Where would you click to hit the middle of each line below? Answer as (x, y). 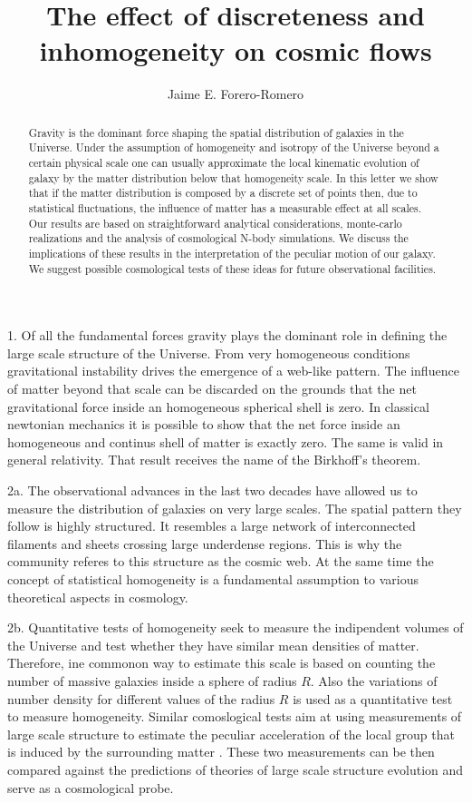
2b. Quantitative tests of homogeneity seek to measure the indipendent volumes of (236, 627)
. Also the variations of (374, 680)
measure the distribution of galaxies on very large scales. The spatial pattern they (235, 508)
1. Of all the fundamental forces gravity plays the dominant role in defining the (227, 335)
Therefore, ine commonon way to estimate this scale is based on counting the (222, 663)
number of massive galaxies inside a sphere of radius (152, 680)
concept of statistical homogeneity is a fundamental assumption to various (213, 578)
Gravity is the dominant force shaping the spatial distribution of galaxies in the (216, 132)
